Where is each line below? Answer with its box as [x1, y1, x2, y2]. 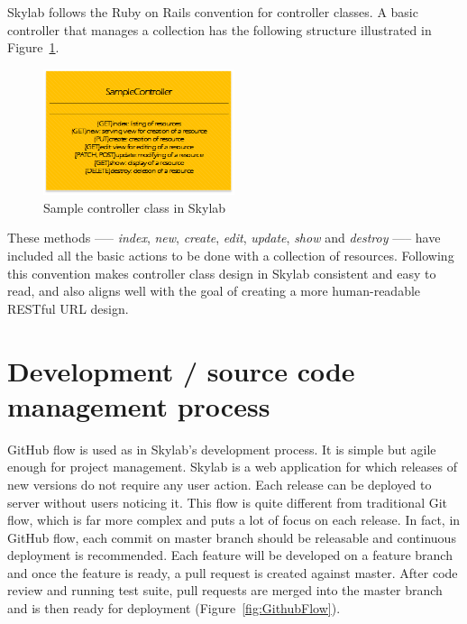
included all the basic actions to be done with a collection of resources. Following [7, 246, 454, 265]
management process [7, 387, 270, 424]
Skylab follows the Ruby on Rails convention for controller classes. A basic [7, 3, 418, 21]
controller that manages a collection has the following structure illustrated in [7, 20, 432, 39]
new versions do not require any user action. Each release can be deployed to [7, 474, 432, 493]
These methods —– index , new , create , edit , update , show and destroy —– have [7, 228, 441, 247]
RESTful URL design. [7, 298, 129, 317]
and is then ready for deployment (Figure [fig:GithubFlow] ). [7, 599, 341, 618]
